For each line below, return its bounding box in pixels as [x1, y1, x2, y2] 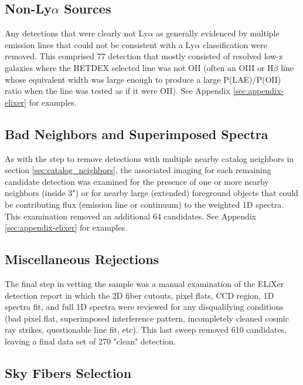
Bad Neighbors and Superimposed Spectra [5, 124, 268, 143]
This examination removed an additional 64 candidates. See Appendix [5, 210, 257, 222]
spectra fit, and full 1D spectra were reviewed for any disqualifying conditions [5, 300, 284, 313]
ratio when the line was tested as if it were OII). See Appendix [5, 85, 230, 97]
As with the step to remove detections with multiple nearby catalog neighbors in [5, 152, 294, 164]
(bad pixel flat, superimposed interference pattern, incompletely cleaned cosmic [5, 312, 289, 324]
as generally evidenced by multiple [156, 27, 280, 39]
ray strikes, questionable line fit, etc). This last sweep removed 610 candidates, [5, 323, 287, 336]
